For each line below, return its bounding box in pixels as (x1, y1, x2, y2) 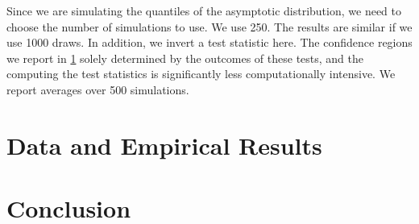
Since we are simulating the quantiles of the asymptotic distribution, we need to (6, 2, 401, 19)
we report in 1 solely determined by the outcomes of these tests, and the (6, 49, 364, 66)
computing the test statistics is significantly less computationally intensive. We (6, 65, 396, 82)
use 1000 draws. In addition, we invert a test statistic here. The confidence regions (6, 34, 413, 51)
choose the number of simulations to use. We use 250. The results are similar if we (6, 18, 413, 35)
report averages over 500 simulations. (6, 81, 189, 97)
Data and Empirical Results (6, 128, 322, 161)
